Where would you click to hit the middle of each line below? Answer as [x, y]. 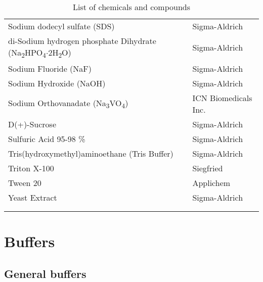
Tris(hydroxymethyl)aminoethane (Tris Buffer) [91, 154]
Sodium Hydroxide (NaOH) [57, 83]
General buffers [45, 273]
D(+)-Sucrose [32, 124]
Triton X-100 [31, 168]
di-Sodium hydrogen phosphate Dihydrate [82, 41]
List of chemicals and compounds [131, 7]
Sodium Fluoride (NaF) [50, 69]
